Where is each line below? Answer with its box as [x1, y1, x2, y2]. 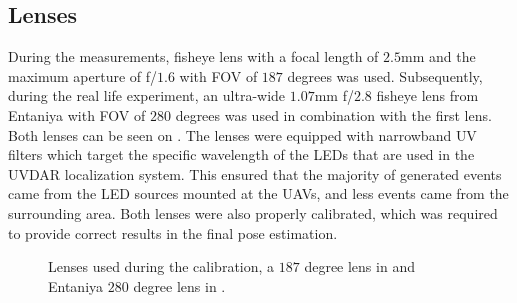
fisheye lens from [376, 85, 479, 106]
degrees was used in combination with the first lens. [175, 104, 492, 125]
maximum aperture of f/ [8, 65, 158, 86]
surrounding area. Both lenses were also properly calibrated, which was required [8, 202, 498, 223]
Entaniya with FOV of [8, 104, 146, 125]
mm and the [400, 46, 476, 67]
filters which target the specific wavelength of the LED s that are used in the [8, 144, 475, 165]
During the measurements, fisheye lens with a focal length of [8, 46, 379, 67]
